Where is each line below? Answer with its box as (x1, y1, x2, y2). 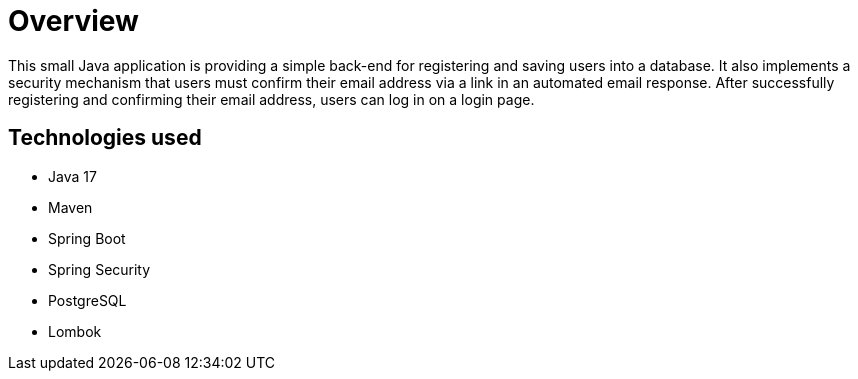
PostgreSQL (48, 291, 127, 309)
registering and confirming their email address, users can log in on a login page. (8, 90, 535, 108)
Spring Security (48, 260, 151, 278)
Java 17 (48, 167, 97, 185)
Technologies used (8, 125, 202, 151)
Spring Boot (48, 229, 126, 247)
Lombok (48, 322, 102, 340)
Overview (8, 4, 139, 38)
